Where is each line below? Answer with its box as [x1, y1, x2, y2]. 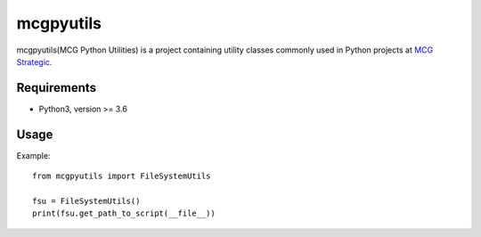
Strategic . [16, 56, 53, 67]
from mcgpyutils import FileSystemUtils [32, 171, 211, 182]
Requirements [16, 80, 97, 95]
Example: [16, 150, 51, 160]
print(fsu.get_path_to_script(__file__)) [32, 208, 216, 218]
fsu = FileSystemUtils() [32, 196, 141, 206]
